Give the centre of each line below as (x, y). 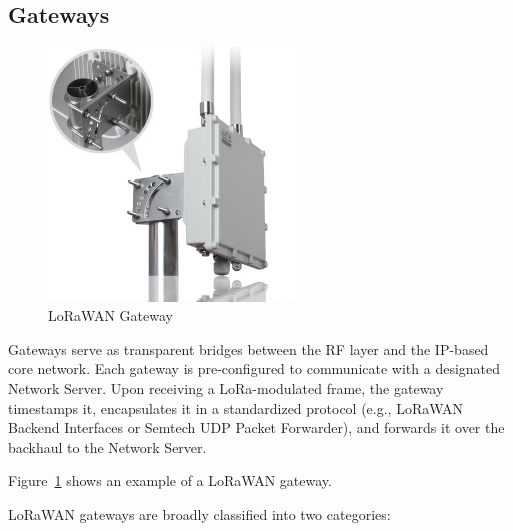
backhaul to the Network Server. (107, 446)
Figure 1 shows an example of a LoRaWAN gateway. (170, 480)
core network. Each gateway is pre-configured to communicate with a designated (254, 368)
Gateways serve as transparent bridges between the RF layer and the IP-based (248, 348)
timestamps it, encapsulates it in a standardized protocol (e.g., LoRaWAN (236, 407)
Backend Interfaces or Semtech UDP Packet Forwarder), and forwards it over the (256, 427)
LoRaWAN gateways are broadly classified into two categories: (199, 513)
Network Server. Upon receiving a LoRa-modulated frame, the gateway (226, 387)
